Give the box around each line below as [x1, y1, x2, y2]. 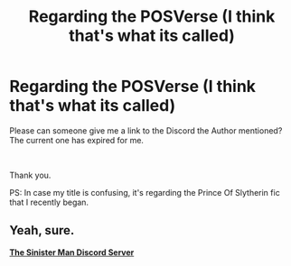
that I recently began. [9, 197, 89, 207]
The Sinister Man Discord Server [9, 246, 135, 258]
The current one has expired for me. [9, 134, 145, 145]
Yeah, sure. [9, 223, 75, 238]
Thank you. [9, 170, 52, 180]
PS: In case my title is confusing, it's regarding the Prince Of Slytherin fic [9, 187, 280, 197]
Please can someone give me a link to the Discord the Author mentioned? [9, 124, 283, 136]
